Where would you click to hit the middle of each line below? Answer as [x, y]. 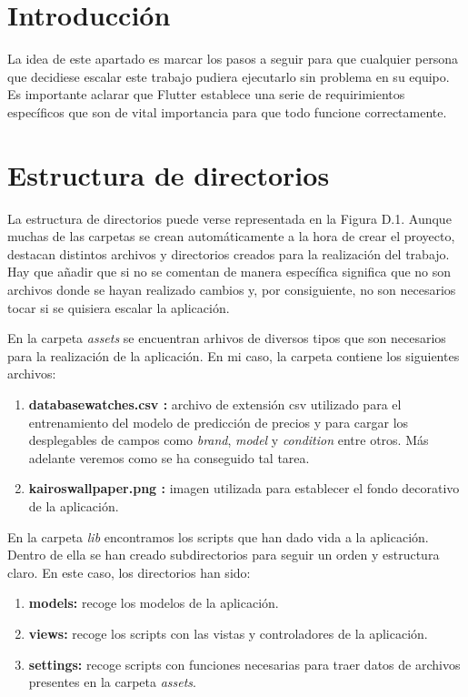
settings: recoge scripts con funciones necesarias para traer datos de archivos [244, 664]
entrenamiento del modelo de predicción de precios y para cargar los [219, 422]
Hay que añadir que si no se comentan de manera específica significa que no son [229, 272]
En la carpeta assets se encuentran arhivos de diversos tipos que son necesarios [227, 338]
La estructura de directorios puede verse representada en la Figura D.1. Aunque [229, 218]
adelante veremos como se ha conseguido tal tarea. [169, 457]
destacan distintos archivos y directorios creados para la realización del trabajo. [229, 253]
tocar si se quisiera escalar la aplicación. [119, 307]
